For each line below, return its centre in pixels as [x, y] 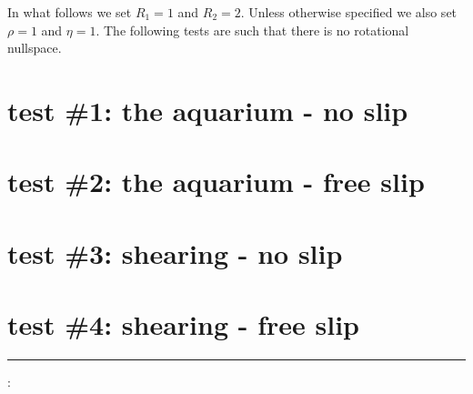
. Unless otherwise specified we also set [349, 12]
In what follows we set [70, 12]
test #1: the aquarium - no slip [208, 110]
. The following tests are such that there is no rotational [252, 30]
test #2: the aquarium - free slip [216, 182]
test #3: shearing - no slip [175, 253]
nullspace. [35, 48]
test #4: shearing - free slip [183, 324]
